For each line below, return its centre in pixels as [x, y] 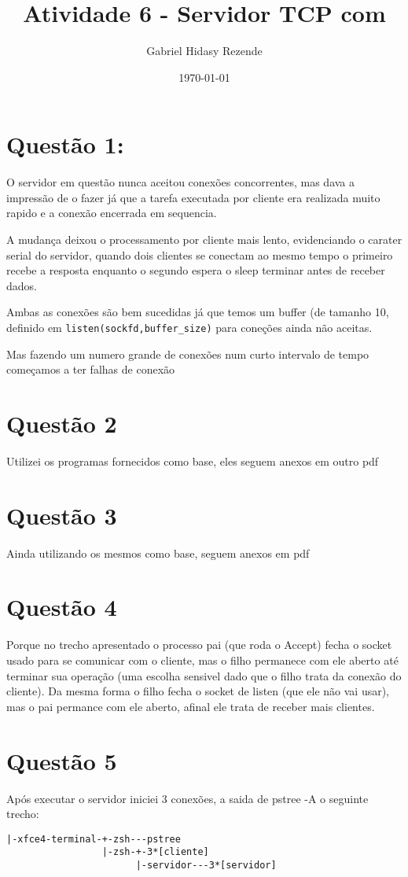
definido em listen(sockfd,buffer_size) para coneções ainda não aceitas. [189, 327]
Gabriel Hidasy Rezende [204, 51]
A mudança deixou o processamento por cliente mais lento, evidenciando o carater [204, 240]
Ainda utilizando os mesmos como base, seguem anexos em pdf [158, 553]
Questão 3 [62, 515]
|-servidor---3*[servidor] [206, 865]
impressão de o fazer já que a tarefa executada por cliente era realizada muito [193, 197]
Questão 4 [62, 607]
